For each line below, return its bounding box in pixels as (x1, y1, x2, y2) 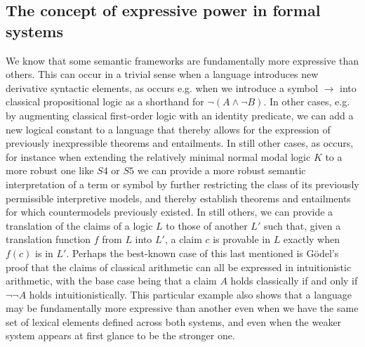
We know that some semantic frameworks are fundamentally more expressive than (6, 53, 359, 67)
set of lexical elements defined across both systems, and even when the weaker (6, 314, 342, 329)
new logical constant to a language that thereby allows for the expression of (6, 122, 331, 136)
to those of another (166, 218, 248, 233)
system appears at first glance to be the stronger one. (6, 328, 235, 343)
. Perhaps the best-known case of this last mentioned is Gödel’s (66, 245, 339, 260)
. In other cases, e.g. (263, 94, 350, 109)
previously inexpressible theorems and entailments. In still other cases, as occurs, (6, 136, 354, 150)
